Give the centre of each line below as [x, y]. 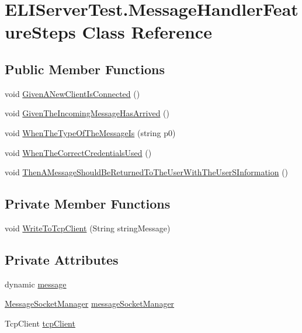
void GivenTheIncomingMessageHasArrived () [87, 113]
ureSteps [40, 32]
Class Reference [147, 32]
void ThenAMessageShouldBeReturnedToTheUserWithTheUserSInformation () [147, 172]
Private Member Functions [88, 204]
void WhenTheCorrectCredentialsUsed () [78, 152]
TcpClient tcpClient [40, 323]
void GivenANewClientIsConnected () [72, 93]
